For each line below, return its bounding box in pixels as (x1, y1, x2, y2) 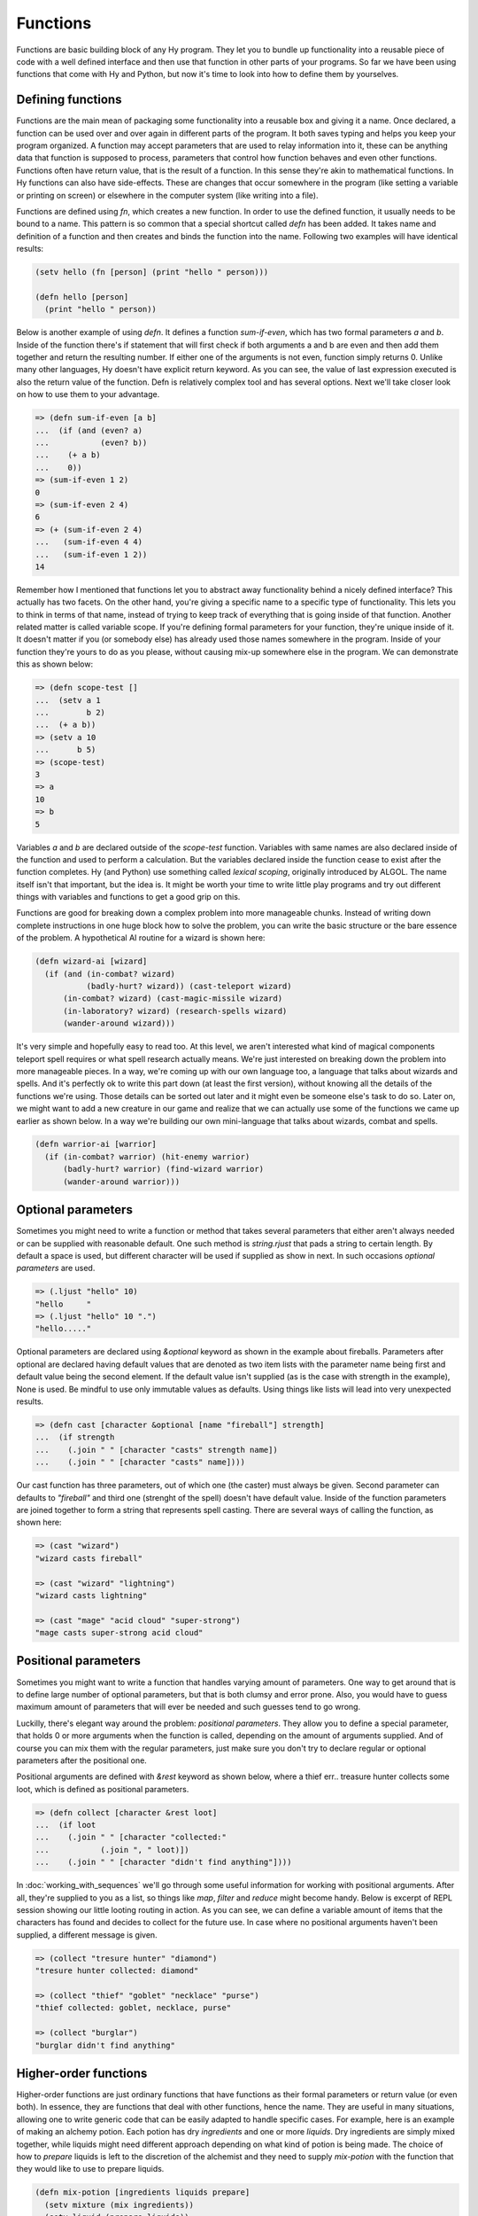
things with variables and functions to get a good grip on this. (16, 892, 241, 902)
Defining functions (16, 92, 122, 107)
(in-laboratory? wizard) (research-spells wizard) (63, 1006, 288, 1016)
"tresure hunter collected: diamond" (35, 1966, 199, 1976)
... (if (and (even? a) (35, 425, 143, 435)
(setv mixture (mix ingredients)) (44, 2199, 195, 2210)
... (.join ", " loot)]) (35, 1845, 189, 1854)
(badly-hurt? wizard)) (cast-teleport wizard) (86, 981, 292, 991)
